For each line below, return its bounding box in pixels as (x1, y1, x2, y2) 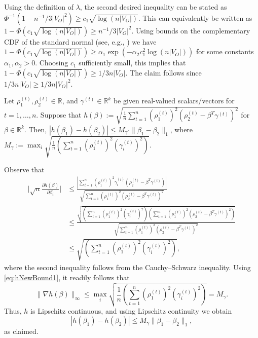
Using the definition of (4, 2, 73, 12)
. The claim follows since (125, 67, 202, 78)
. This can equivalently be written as (138, 12, 252, 23)
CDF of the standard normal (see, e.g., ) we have (4, 36, 157, 47)
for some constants (196, 46, 254, 57)
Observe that (4, 164, 45, 175)
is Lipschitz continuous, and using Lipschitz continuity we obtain (30, 305, 232, 316)
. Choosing (35, 57, 68, 68)
